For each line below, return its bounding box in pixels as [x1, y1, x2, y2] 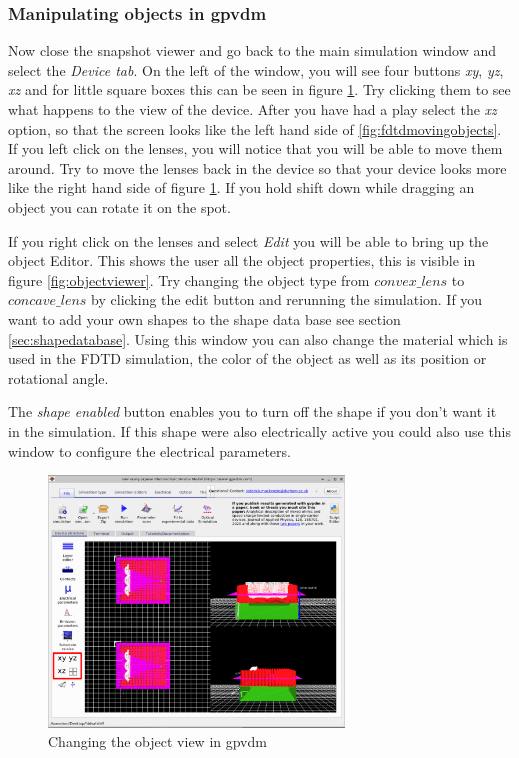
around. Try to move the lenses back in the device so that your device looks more [8, 157, 507, 178]
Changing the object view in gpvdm [48, 731, 267, 752]
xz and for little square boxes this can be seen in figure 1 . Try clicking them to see [8, 79, 511, 100]
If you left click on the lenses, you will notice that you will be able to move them [8, 138, 503, 159]
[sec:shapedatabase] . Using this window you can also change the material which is [8, 328, 508, 349]
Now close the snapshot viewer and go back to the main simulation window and [8, 40, 496, 61]
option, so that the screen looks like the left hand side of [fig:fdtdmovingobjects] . [8, 118, 502, 139]
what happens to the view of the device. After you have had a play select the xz [8, 99, 497, 119]
